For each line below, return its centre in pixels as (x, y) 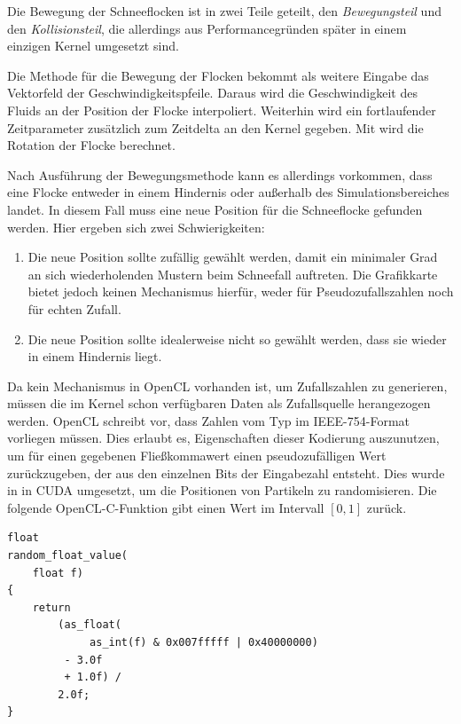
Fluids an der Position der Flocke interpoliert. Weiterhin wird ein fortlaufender (222, 110)
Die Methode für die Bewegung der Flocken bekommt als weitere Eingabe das (218, 75)
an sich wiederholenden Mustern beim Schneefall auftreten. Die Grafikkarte (233, 274)
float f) (58, 573)
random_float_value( (68, 556)
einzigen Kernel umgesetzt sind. (93, 46)
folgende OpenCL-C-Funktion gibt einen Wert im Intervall (166, 507)
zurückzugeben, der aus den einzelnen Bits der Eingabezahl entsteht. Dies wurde (226, 472)
